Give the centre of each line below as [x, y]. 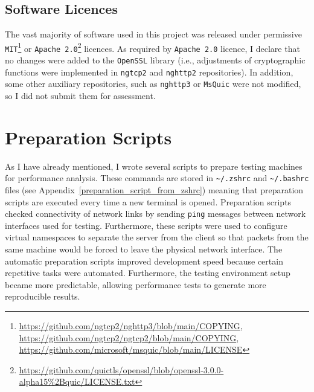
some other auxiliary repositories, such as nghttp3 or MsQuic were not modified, [153, 84]
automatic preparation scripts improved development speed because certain [144, 261]
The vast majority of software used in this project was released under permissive [153, 34]
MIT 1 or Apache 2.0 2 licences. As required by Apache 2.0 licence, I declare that [152, 47]
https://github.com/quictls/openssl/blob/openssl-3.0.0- [121, 369]
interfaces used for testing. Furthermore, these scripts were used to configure [146, 225]
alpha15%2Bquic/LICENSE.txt [77, 381]
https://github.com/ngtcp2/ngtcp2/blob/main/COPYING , [129, 337]
